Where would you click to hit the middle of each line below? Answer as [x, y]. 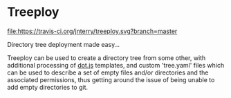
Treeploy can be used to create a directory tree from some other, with [107, 58]
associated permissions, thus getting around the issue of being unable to [111, 79]
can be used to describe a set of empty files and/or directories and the [108, 72]
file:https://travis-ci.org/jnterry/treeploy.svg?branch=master [92, 31]
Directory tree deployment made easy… [63, 44]
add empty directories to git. [48, 87]
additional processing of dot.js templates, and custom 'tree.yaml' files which [116, 65]
